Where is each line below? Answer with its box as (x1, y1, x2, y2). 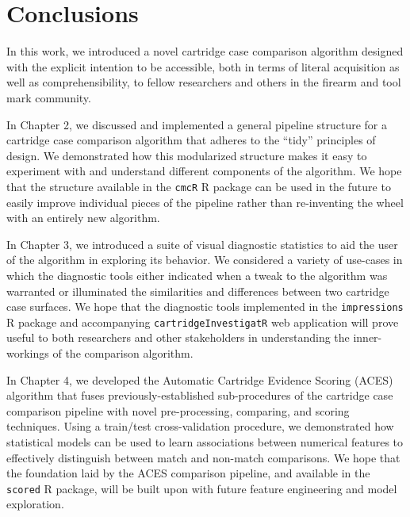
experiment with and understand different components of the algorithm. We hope (6, 163, 402, 179)
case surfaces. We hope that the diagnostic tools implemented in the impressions (6, 298, 404, 315)
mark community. (6, 89, 91, 105)
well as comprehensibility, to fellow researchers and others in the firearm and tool (6, 74, 401, 90)
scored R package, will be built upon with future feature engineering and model (6, 480, 397, 496)
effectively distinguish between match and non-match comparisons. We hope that (6, 449, 400, 465)
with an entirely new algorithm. (6, 209, 160, 226)
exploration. (6, 496, 64, 512)
